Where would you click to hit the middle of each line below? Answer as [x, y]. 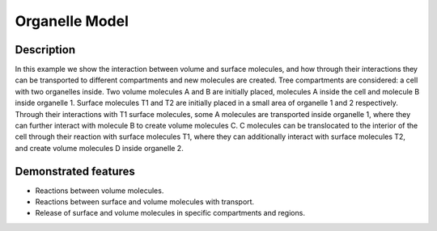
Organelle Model [72, 21]
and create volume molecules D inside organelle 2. [99, 148]
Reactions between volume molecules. [100, 191]
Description [45, 50]
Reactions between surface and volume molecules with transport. [145, 202]
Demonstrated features [75, 171]
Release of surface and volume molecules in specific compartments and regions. [170, 213]
